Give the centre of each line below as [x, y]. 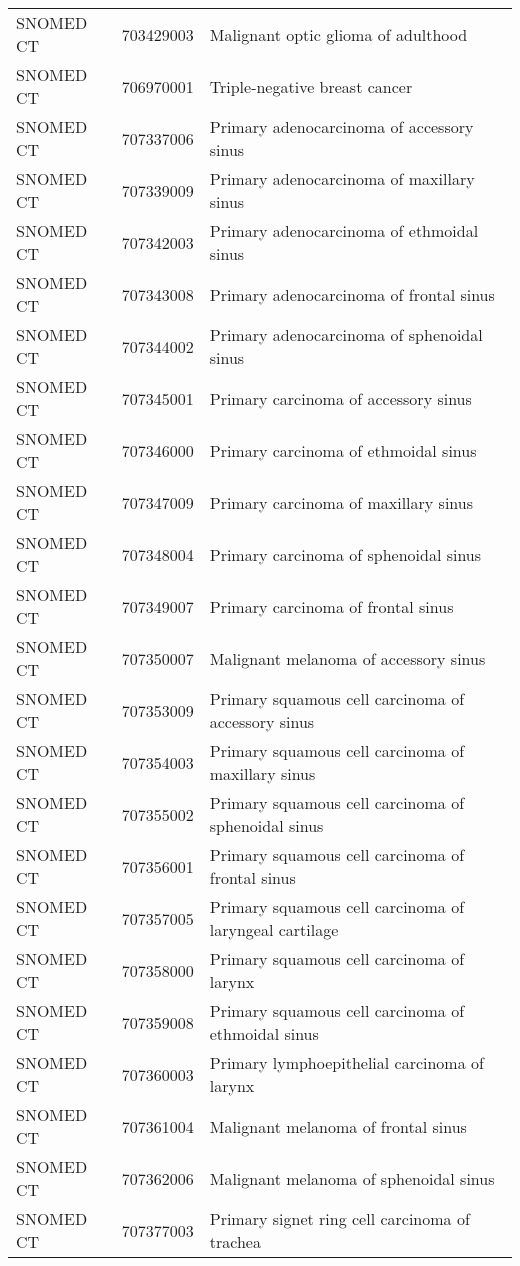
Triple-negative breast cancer [311, 86]
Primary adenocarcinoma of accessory [341, 126]
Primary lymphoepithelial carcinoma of [346, 1062]
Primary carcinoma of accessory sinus [340, 398]
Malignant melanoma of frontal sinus [338, 1126]
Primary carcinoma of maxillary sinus [341, 502]
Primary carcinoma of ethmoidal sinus [343, 450]
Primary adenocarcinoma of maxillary [342, 178]
